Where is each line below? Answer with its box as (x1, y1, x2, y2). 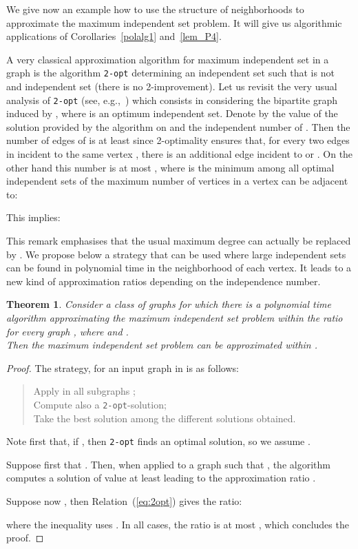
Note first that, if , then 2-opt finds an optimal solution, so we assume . (6, 434, 310, 448)
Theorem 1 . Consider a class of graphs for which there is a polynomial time (6, 297, 331, 311)
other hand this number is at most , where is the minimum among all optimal (6, 160, 335, 174)
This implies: (6, 210, 61, 225)
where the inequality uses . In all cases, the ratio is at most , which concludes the (6, 517, 349, 531)
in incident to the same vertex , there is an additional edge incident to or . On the (6, 147, 353, 161)
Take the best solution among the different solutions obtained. (33, 411, 296, 425)
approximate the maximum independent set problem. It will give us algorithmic (6, 15, 342, 30)
